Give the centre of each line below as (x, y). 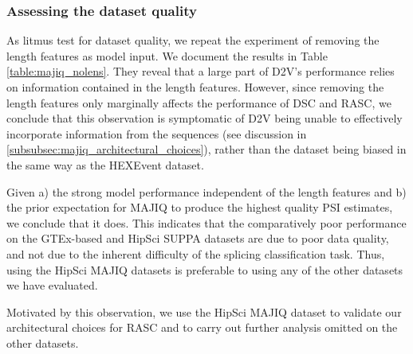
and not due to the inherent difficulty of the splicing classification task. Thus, (196, 253)
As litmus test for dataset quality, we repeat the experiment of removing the (193, 40)
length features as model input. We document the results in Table (167, 55)
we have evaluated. (52, 285)
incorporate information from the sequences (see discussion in (157, 133)
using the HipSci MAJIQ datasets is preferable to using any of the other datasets (205, 269)
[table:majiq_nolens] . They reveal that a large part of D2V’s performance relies (201, 71)
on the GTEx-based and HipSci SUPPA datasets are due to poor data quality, (198, 238)
